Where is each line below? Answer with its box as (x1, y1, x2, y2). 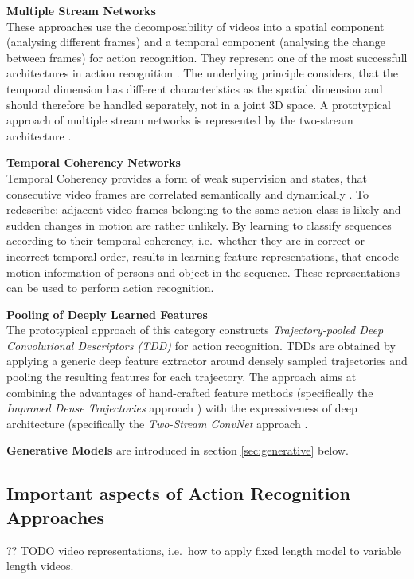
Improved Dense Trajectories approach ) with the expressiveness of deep (6, 400, 357, 416)
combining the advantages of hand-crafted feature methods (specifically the (6, 384, 373, 400)
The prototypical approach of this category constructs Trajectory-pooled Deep (6, 321, 384, 338)
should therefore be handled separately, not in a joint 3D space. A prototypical (6, 96, 391, 112)
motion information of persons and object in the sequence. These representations (6, 263, 400, 280)
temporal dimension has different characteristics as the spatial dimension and (6, 80, 383, 96)
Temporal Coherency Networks (6, 154, 181, 171)
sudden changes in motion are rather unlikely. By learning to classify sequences (6, 216, 392, 233)
